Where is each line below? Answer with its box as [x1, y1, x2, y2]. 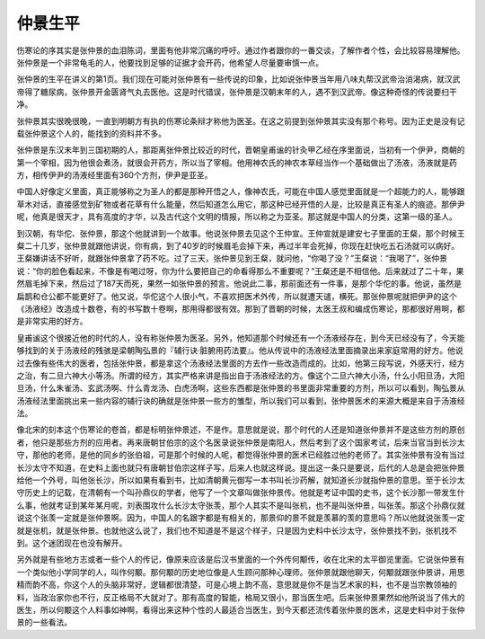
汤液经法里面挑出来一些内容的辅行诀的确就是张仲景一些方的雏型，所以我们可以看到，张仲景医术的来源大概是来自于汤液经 [16, 395, 465, 406]
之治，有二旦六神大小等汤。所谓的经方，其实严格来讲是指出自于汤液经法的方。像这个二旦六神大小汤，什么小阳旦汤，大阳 [16, 369, 465, 381]
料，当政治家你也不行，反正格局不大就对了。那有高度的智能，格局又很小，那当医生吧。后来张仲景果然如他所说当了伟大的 [16, 591, 465, 602]
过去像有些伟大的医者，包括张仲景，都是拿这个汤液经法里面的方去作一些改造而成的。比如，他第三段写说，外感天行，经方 [16, 358, 465, 368]
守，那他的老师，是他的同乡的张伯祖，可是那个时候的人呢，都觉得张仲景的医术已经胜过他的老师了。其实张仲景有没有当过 [16, 449, 465, 460]
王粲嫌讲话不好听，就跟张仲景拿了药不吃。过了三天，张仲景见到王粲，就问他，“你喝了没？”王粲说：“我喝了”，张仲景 [16, 253, 448, 264]
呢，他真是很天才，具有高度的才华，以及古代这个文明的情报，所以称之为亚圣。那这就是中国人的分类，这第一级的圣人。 [16, 211, 457, 222]
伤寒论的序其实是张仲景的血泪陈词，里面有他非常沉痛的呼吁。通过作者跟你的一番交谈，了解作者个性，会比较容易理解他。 [16, 45, 465, 56]
